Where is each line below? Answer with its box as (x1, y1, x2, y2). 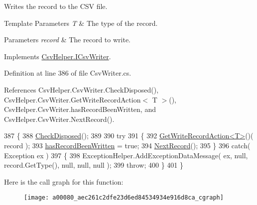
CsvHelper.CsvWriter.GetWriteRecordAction (4, 94, 141, 104)
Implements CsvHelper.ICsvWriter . (4, 51, 111, 61)
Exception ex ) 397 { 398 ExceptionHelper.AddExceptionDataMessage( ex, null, (4, 150, 248, 160)
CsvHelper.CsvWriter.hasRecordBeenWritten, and (4, 104, 156, 114)
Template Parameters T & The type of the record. (4, 17, 158, 28)
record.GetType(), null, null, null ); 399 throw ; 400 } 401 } (4, 160, 183, 170)
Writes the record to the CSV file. (4, 1, 108, 11)
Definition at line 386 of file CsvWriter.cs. (4, 68, 131, 78)
